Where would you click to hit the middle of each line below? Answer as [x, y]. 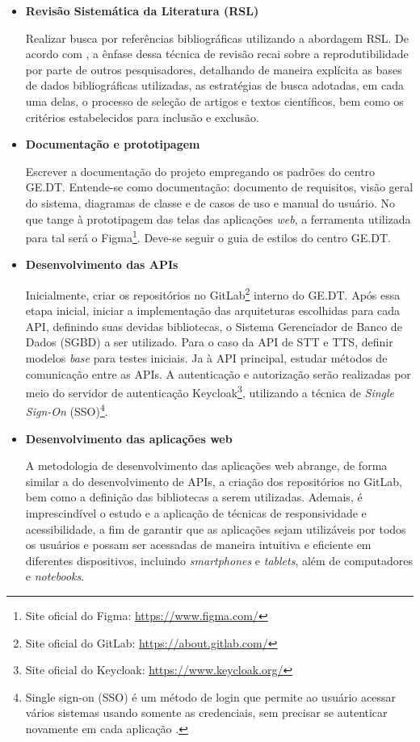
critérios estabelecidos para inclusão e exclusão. [142, 117]
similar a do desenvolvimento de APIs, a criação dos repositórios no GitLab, [214, 481]
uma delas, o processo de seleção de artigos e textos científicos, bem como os [214, 101]
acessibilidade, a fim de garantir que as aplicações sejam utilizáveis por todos [216, 528]
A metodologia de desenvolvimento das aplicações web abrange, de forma [206, 465]
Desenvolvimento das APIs [102, 264]
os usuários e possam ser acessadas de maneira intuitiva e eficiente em [198, 545]
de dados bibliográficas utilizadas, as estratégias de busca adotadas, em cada [214, 85]
